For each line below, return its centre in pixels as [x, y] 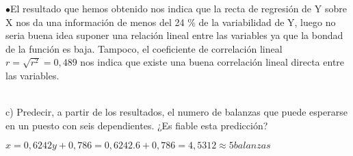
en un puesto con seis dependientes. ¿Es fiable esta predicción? [137, 125]
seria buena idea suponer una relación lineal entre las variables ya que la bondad [174, 35]
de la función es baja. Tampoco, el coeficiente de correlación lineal [144, 48]
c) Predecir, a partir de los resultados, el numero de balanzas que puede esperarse [176, 112]
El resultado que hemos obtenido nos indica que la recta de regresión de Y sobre [179, 8]
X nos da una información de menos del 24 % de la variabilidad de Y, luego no [171, 22]
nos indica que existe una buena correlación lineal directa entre [212, 62]
